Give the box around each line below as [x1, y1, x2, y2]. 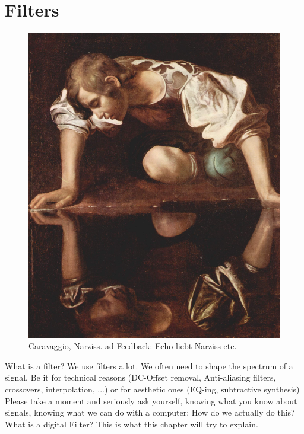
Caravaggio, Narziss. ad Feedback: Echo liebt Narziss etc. [28, 340, 237, 352]
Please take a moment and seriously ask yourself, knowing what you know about [5, 394, 297, 407]
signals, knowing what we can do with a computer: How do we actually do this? [5, 406, 295, 419]
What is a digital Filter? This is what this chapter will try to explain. [5, 417, 258, 430]
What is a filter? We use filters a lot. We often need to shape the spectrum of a [5, 359, 293, 372]
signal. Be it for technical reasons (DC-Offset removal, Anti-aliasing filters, [5, 371, 276, 384]
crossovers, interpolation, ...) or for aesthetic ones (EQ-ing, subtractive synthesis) [5, 382, 300, 395]
